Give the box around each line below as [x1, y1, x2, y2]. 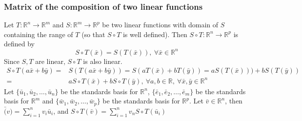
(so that [81, 29, 105, 39]
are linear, [35, 56, 65, 66]
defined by [4, 39, 35, 49]
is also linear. [83, 56, 122, 66]
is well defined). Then [122, 29, 187, 39]
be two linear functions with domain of [102, 20, 219, 30]
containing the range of [4, 29, 73, 39]
